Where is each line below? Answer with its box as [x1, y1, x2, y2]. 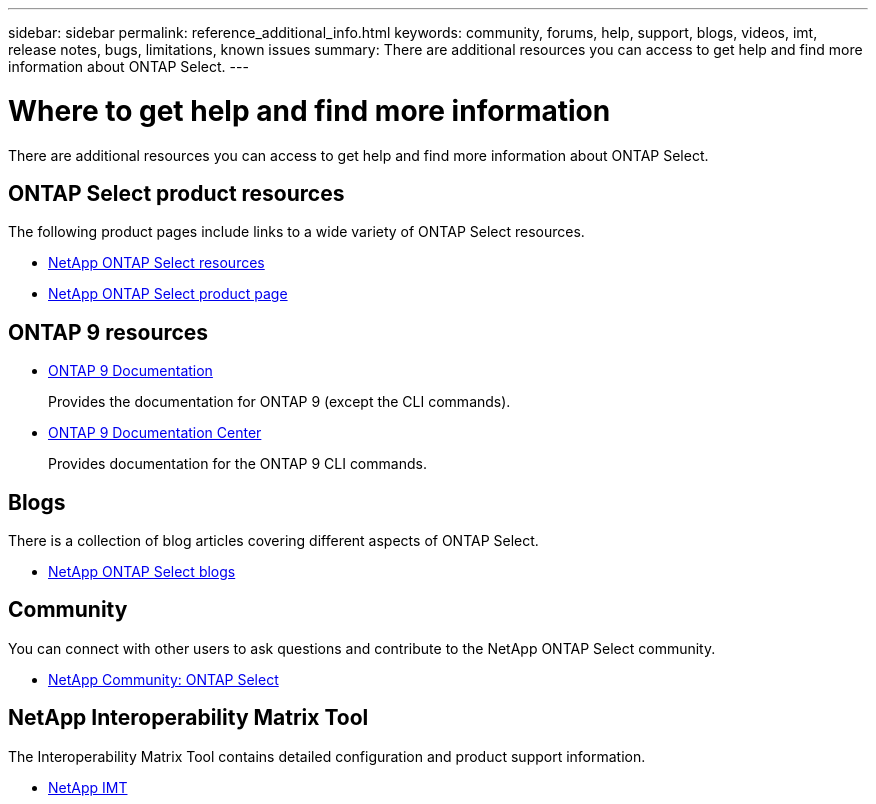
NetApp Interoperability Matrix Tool [8, 705, 369, 731]
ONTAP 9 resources [8, 319, 209, 345]
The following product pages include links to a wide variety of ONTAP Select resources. [8, 223, 585, 241]
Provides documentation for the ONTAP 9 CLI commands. [48, 455, 427, 473]
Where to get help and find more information [8, 93, 611, 128]
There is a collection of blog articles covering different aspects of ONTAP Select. [8, 532, 539, 550]
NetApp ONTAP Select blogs [48, 563, 236, 581]
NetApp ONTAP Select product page [48, 285, 288, 303]
